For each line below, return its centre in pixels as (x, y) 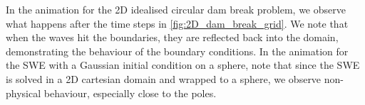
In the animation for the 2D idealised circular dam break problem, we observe (176, 9)
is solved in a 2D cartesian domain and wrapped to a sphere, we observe (164, 78)
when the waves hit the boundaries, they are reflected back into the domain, (172, 37)
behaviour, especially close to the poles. (130, 93)
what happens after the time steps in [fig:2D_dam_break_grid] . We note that (177, 23)
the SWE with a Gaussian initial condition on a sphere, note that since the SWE (183, 65)
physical (24, 93)
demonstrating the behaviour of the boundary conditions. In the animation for (177, 51)
